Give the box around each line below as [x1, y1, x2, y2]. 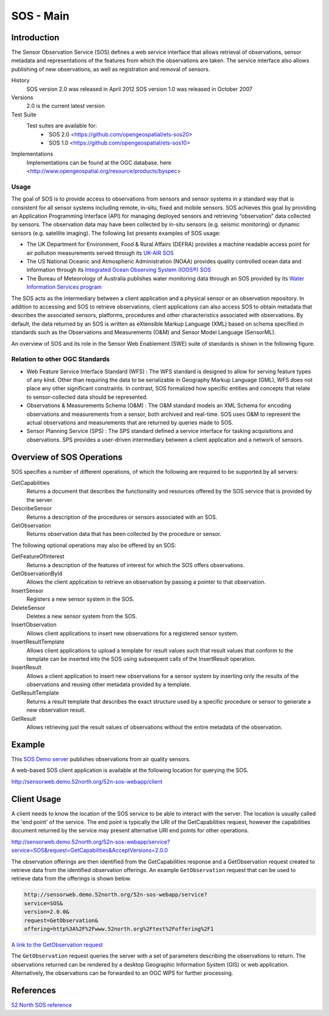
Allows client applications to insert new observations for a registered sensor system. [26, 629, 239, 637]
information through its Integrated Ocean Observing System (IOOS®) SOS [26, 266, 211, 274]
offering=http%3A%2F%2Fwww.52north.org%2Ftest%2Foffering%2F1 [24, 925, 214, 932]
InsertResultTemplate [11, 638, 65, 646]
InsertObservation [11, 621, 57, 628]
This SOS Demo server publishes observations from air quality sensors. [11, 755, 191, 762]
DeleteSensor [11, 604, 46, 611]
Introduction [11, 32, 60, 43]
